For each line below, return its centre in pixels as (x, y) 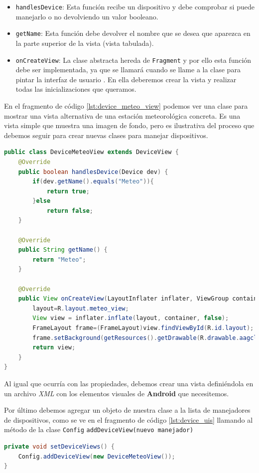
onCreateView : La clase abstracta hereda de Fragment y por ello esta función (133, 60)
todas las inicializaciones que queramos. (76, 89)
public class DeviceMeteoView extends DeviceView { (91, 152)
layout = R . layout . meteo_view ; (81, 308)
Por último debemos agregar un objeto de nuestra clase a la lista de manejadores (127, 410)
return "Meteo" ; (59, 259)
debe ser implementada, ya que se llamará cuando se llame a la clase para (128, 70)
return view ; (54, 348)
